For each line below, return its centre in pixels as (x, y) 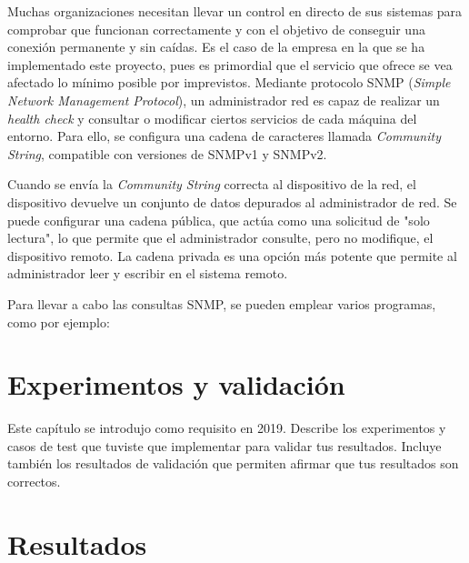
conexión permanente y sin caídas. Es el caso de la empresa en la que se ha (216, 47)
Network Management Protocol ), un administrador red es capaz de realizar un (224, 100)
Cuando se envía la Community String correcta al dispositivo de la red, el (212, 184)
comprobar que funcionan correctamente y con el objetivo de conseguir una (216, 29)
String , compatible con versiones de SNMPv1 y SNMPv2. (167, 153)
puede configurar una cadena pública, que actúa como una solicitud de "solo (219, 220)
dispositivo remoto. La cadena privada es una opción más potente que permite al (232, 255)
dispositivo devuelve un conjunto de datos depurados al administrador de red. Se (232, 201)
